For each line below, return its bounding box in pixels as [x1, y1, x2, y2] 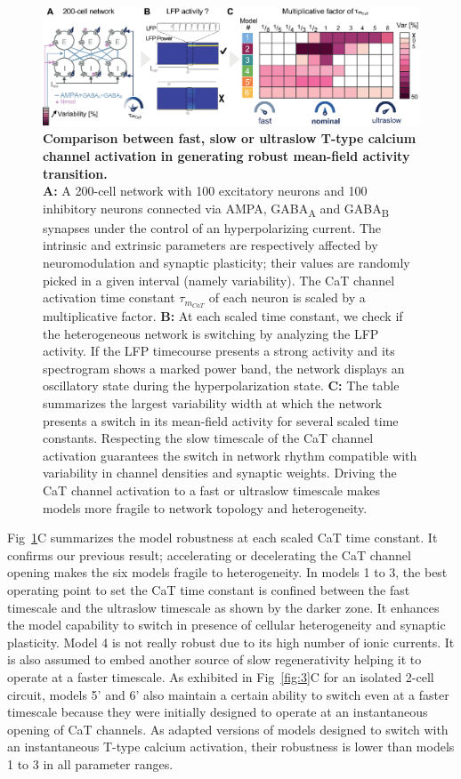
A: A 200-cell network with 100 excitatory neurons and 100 [43, 181, 368, 200]
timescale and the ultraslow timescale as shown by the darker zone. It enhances [7, 598, 440, 616]
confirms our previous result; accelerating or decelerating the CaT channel [7, 545, 411, 564]
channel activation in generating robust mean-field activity [43, 146, 410, 165]
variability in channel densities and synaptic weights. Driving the [43, 463, 397, 482]
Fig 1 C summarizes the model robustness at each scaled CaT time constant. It [7, 528, 438, 547]
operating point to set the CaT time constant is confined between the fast [7, 580, 410, 598]
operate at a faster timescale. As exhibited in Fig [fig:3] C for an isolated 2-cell [7, 667, 434, 686]
